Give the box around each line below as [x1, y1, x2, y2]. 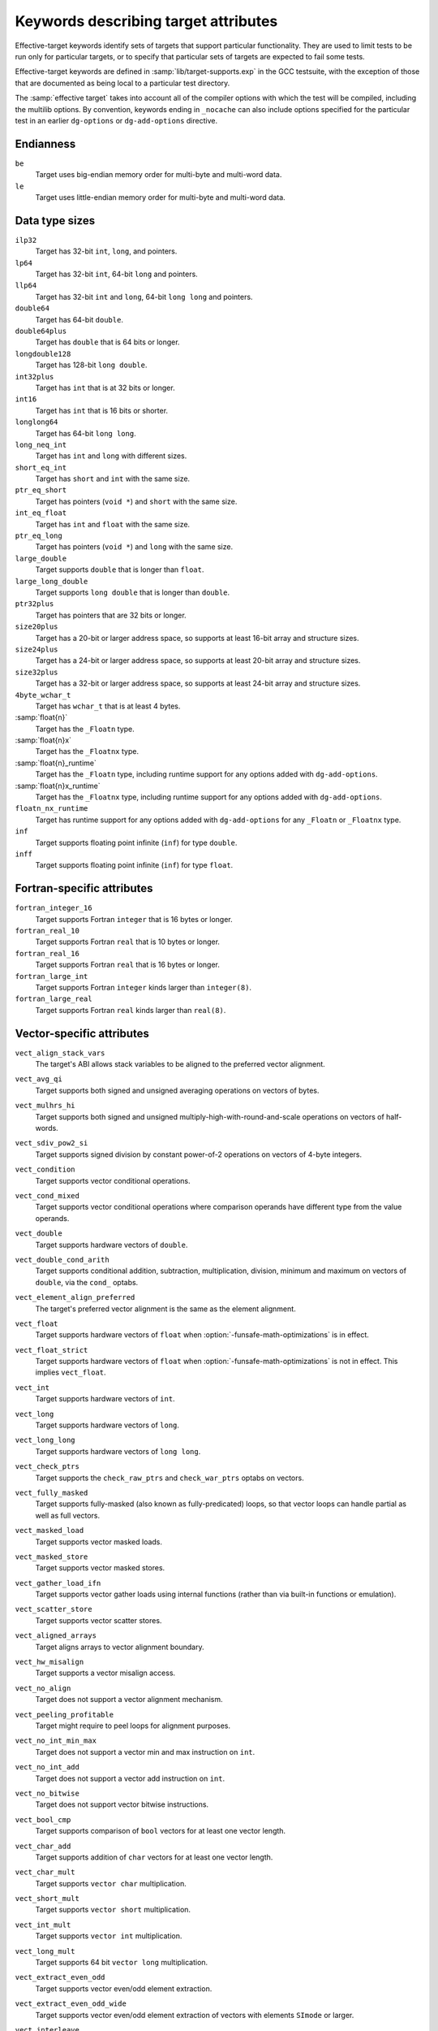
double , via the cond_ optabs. [35, 1277, 139, 1287]
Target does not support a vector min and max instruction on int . [35, 1747, 255, 1756]
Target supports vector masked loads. [35, 1536, 162, 1547]
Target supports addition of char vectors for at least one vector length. [35, 1852, 273, 1862]
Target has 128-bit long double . [35, 360, 148, 370]
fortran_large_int [15, 972, 88, 981]
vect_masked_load [15, 1526, 84, 1535]
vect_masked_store [15, 1552, 88, 1561]
